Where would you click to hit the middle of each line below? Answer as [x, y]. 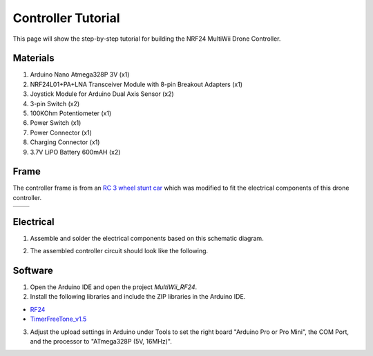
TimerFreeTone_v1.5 [58, 319]
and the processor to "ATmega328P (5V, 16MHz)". [101, 342]
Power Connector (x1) [61, 132]
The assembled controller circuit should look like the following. [119, 251]
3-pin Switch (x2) [55, 103]
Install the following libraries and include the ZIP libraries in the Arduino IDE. [138, 297]
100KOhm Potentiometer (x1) [71, 113]
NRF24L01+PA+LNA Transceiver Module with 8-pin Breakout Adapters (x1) [136, 84]
